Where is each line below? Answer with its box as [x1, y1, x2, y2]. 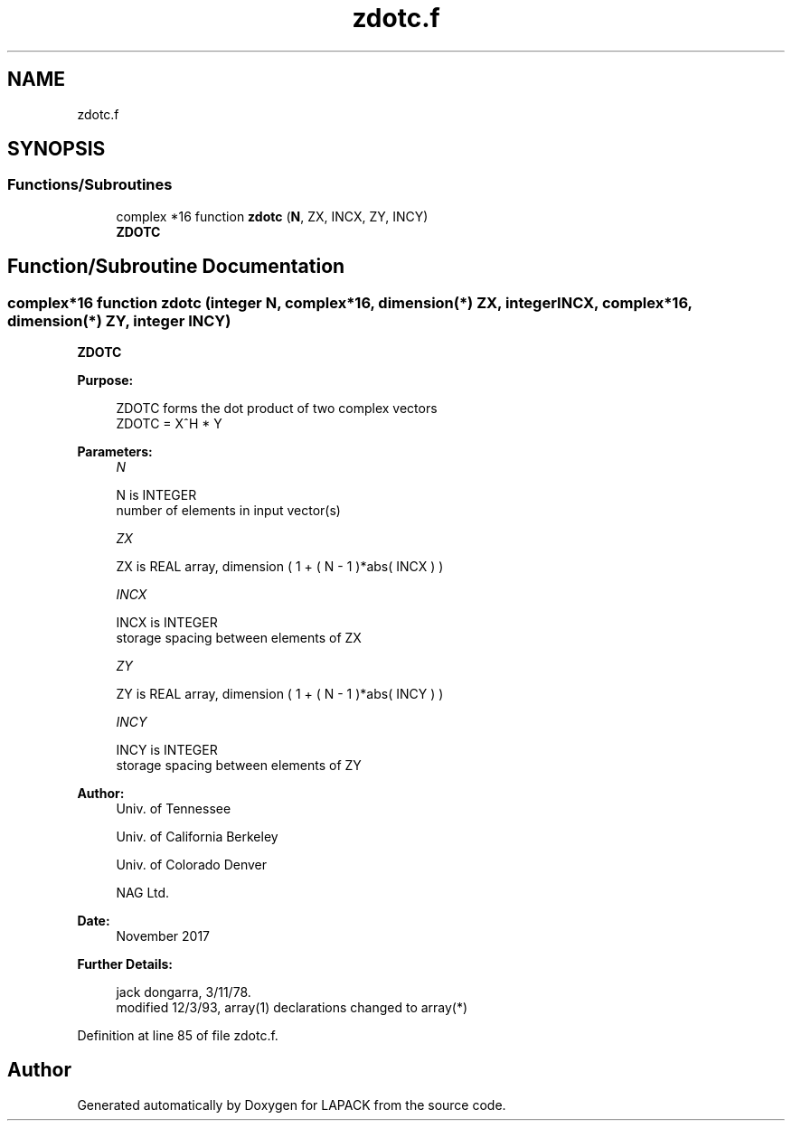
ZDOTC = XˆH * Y [116, 416, 222, 432]
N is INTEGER [116, 487, 197, 503]
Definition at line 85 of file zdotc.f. [77, 1028, 278, 1044]
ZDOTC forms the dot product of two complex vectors [116, 400, 438, 417]
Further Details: [77, 956, 173, 973]
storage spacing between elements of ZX [116, 630, 362, 646]
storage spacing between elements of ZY [116, 757, 362, 774]
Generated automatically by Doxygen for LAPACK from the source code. [77, 1096, 506, 1113]
